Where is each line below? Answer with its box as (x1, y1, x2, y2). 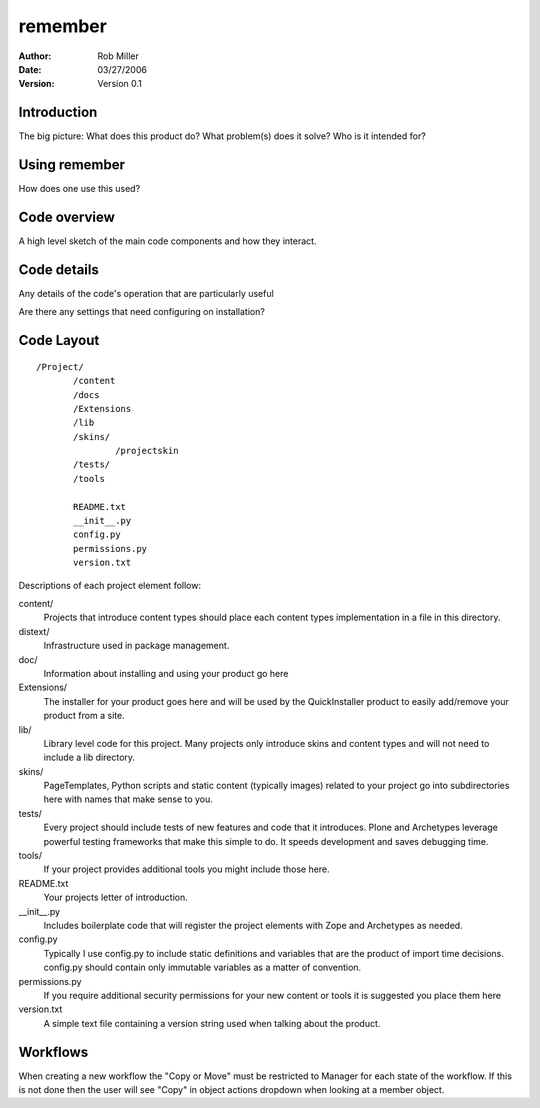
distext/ (18, 625, 50, 637)
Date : (18, 63, 42, 75)
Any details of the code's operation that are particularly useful (18, 287, 274, 299)
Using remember (18, 156, 125, 174)
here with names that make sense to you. (43, 793, 214, 805)
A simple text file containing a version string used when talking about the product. (43, 1017, 381, 1029)
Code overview (18, 208, 115, 225)
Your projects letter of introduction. (43, 891, 189, 904)
